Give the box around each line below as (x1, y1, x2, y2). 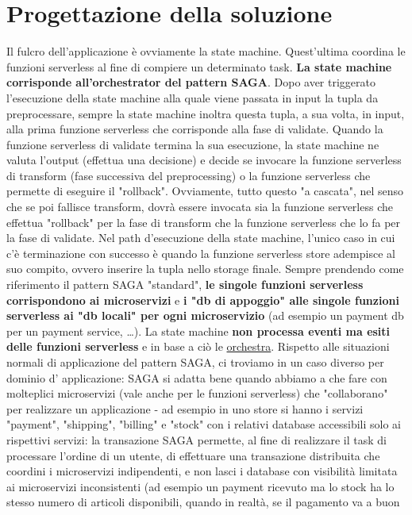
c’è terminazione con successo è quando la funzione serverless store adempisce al (6, 244, 395, 261)
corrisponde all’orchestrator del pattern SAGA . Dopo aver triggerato (6, 74, 375, 90)
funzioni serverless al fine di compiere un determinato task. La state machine (6, 58, 392, 75)
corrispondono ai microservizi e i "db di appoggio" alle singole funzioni (6, 291, 399, 308)
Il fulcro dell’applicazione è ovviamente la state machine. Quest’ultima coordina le (6, 43, 406, 60)
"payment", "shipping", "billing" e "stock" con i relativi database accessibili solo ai (6, 416, 401, 432)
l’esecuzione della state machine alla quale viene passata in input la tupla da (6, 89, 379, 106)
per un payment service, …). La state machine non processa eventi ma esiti (6, 322, 391, 339)
